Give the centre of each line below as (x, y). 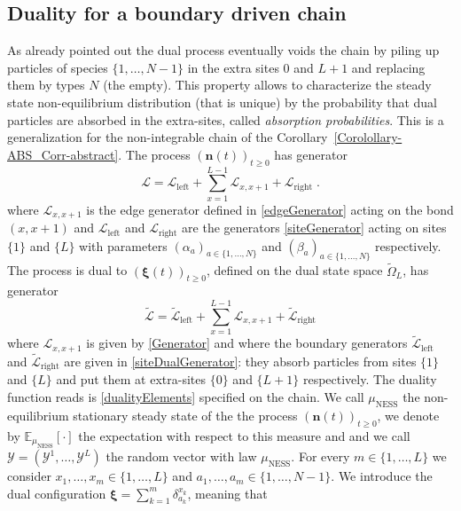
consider (29, 476)
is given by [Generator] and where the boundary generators (247, 343)
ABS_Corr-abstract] (63, 154)
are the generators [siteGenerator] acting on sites (314, 228)
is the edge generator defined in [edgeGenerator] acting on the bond (270, 209)
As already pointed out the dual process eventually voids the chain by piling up (223, 50)
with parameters (123, 245)
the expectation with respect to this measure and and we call (244, 435)
